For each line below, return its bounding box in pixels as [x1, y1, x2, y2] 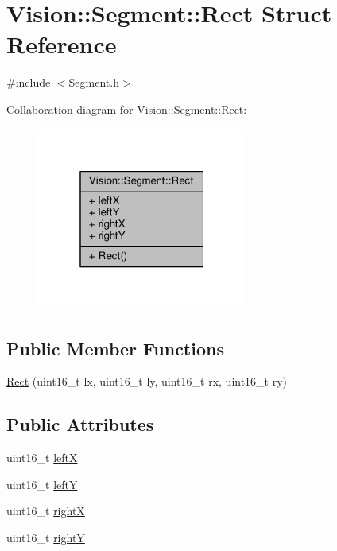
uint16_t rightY [6, 529, 85, 545]
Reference [6, 28, 117, 60]
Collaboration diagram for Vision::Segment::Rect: [6, 100, 247, 117]
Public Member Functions [6, 336, 224, 360]
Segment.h [68, 74, 119, 91]
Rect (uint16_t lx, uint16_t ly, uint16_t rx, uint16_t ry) [6, 373, 288, 390]
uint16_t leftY [6, 475, 78, 492]
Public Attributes [6, 412, 154, 437]
